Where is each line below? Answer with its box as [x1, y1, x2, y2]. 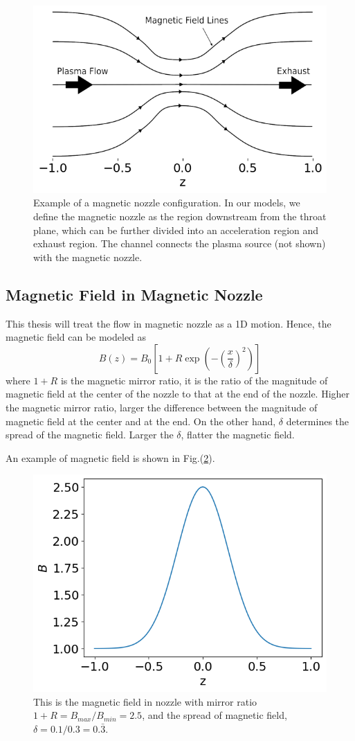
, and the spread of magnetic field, [142, 708, 287, 722]
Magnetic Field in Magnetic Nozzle [6, 283, 263, 305]
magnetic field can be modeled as [6, 330, 147, 344]
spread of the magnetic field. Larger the [6, 427, 174, 442]
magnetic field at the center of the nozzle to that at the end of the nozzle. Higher [6, 386, 350, 401]
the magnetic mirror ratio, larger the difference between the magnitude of [6, 400, 318, 415]
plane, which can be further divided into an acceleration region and [33, 222, 319, 237]
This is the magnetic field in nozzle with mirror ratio [33, 694, 257, 708]
